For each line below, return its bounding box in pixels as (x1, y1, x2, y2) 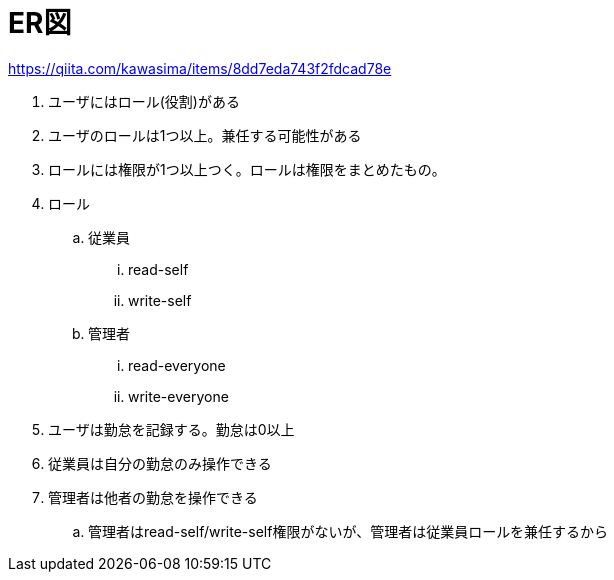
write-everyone (128, 387, 229, 405)
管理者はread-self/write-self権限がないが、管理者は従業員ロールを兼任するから (88, 522, 609, 540)
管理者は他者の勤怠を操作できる (48, 488, 258, 506)
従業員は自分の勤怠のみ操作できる (48, 454, 272, 472)
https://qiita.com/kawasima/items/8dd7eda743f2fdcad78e (8, 59, 392, 77)
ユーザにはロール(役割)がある (48, 92, 240, 110)
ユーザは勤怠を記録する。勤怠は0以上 (48, 420, 295, 438)
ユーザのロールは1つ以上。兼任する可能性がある (48, 126, 362, 144)
